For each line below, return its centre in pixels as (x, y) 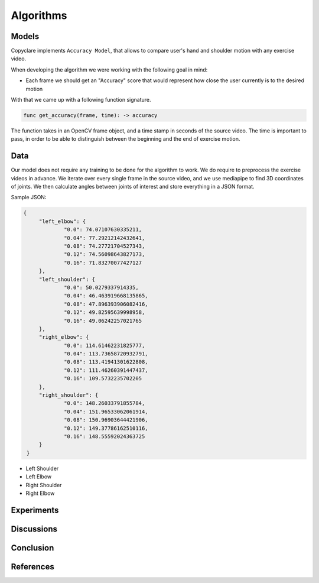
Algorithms (39, 15)
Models (25, 36)
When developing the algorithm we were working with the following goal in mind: (109, 69)
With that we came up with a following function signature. (81, 100)
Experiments (35, 510)
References (32, 567)
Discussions (34, 529)
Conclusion (32, 548)
